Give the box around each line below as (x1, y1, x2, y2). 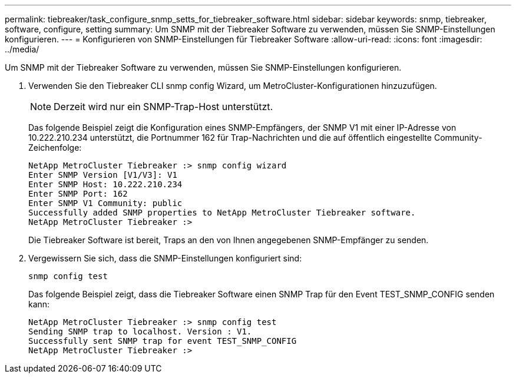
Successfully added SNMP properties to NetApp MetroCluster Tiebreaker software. (28, 208, 416, 217)
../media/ (5, 44, 39, 54)
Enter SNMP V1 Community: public (28, 198, 183, 208)
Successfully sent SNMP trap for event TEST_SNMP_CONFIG (28, 336, 297, 346)
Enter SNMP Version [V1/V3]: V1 (28, 170, 177, 180)
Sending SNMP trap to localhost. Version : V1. (28, 327, 252, 336)
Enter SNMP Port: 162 (28, 189, 128, 198)
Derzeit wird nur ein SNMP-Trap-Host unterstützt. (54, 101, 273, 112)
